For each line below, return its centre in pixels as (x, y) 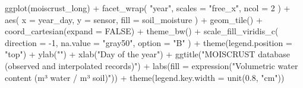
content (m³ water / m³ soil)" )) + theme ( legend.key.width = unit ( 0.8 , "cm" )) (145, 77)
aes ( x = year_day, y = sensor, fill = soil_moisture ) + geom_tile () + (134, 19)
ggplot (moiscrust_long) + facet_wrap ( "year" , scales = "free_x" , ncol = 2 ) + (148, 8)
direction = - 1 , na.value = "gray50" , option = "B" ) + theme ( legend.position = (149, 42)
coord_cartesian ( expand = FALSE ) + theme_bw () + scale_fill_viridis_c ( (142, 31)
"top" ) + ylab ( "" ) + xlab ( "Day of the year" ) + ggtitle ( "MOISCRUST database (147, 54)
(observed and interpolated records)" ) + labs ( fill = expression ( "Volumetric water (151, 65)
